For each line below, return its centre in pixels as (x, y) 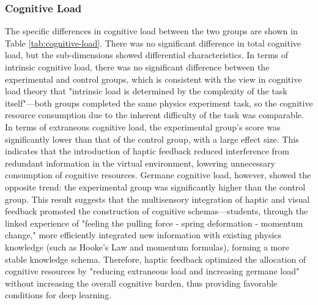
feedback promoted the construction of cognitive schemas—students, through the (157, 211)
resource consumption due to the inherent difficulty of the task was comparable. (154, 115)
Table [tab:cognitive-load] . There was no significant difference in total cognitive (153, 43)
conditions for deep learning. (58, 295)
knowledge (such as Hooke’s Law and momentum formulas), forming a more (147, 247)
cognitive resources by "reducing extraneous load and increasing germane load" (152, 271)
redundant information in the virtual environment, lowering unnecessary (140, 163)
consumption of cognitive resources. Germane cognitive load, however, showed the (158, 175)
